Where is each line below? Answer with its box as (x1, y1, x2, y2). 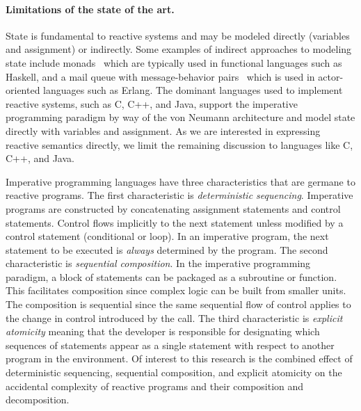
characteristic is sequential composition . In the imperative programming (6, 256, 311, 271)
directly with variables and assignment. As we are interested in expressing (6, 123, 321, 138)
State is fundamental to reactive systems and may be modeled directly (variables (6, 28, 350, 42)
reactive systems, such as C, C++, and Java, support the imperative (6, 96, 298, 111)
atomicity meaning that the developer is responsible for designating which (6, 324, 320, 339)
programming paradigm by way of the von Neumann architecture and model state (6, 110, 355, 124)
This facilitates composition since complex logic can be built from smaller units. (6, 283, 346, 298)
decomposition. (6, 392, 70, 407)
